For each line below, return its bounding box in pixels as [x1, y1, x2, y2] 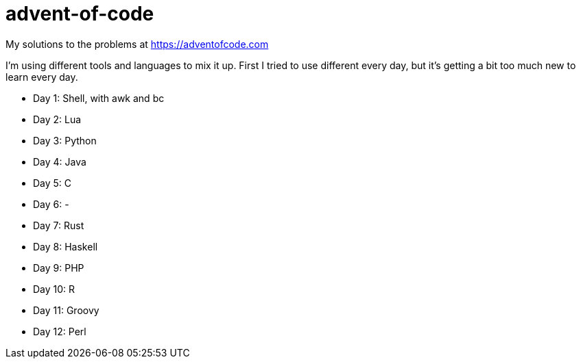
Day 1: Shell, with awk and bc [33, 92, 165, 104]
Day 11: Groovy [33, 304, 99, 316]
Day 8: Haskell [33, 240, 98, 252]
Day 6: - [33, 198, 69, 210]
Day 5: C [33, 177, 72, 189]
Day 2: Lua [33, 113, 82, 125]
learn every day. [5, 70, 78, 83]
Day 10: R [33, 283, 75, 295]
